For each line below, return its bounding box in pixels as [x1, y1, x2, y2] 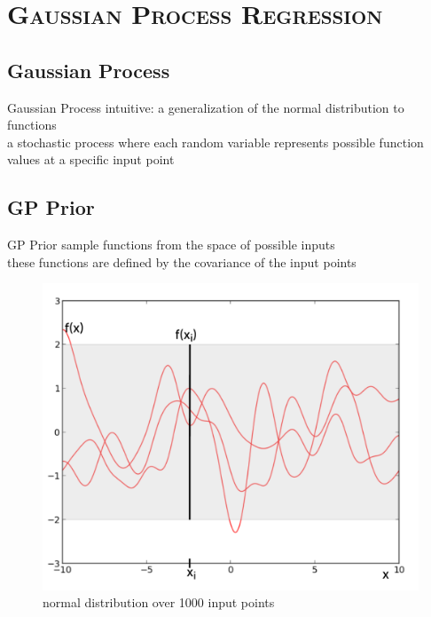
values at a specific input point [7, 150, 175, 169]
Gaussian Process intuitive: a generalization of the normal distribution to [7, 98, 404, 116]
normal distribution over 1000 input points [43, 593, 275, 612]
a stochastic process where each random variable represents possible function [7, 132, 424, 151]
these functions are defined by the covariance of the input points [7, 252, 357, 271]
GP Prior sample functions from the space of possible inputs [7, 235, 335, 254]
